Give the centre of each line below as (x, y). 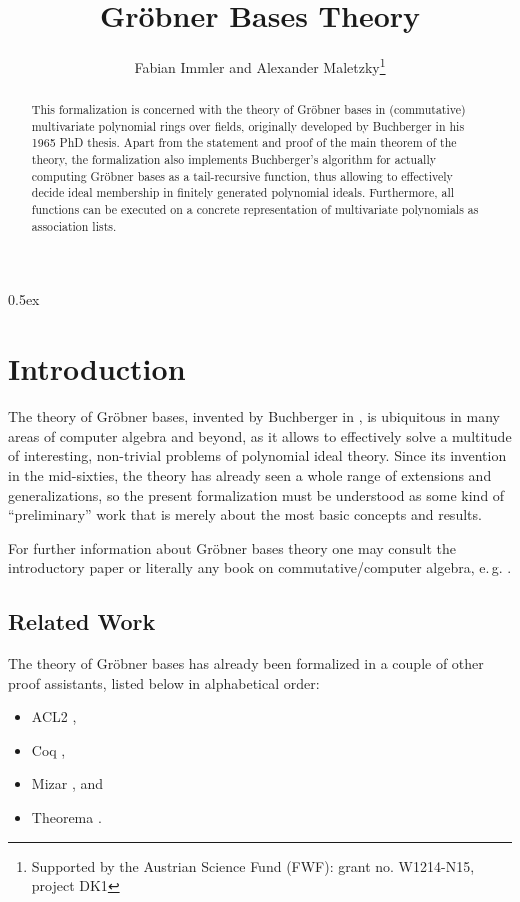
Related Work (82, 621)
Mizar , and (67, 783)
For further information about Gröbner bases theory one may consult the (232, 547)
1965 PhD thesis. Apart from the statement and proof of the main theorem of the (244, 142)
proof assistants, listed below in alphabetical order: (164, 682)
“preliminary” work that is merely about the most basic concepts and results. (245, 514)
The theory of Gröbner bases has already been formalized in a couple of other (246, 663)
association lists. (74, 225)
